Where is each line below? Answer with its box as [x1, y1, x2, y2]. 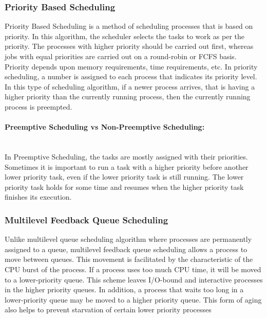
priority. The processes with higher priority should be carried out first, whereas [5, 41, 254, 51]
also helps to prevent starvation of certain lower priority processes [5, 304, 212, 315]
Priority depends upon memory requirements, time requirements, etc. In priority [5, 61, 258, 72]
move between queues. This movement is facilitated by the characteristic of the [5, 254, 253, 264]
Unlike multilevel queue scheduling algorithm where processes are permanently [5, 234, 252, 244]
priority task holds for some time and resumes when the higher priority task [5, 181, 244, 192]
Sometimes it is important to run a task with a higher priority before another [5, 161, 249, 172]
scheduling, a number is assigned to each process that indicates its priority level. [5, 71, 257, 82]
